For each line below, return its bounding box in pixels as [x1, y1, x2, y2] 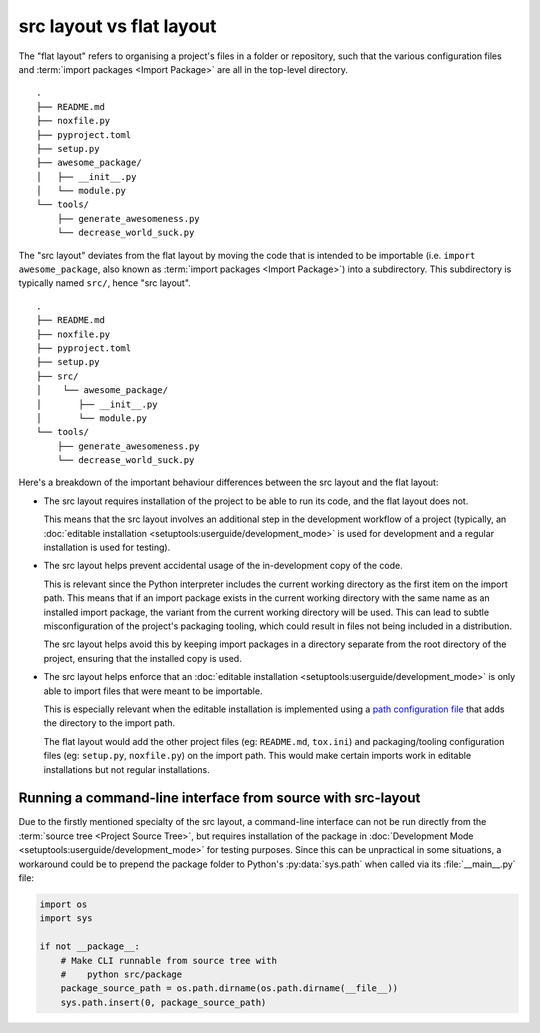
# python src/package [60, 968, 183, 980]
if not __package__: [39, 941, 140, 952]
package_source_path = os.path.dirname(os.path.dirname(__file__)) [60, 983, 399, 994]
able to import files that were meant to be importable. [43, 685, 263, 697]
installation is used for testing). [43, 541, 171, 554]
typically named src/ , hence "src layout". [18, 277, 192, 289]
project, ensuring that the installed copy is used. [43, 652, 242, 664]
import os [39, 898, 88, 910]
